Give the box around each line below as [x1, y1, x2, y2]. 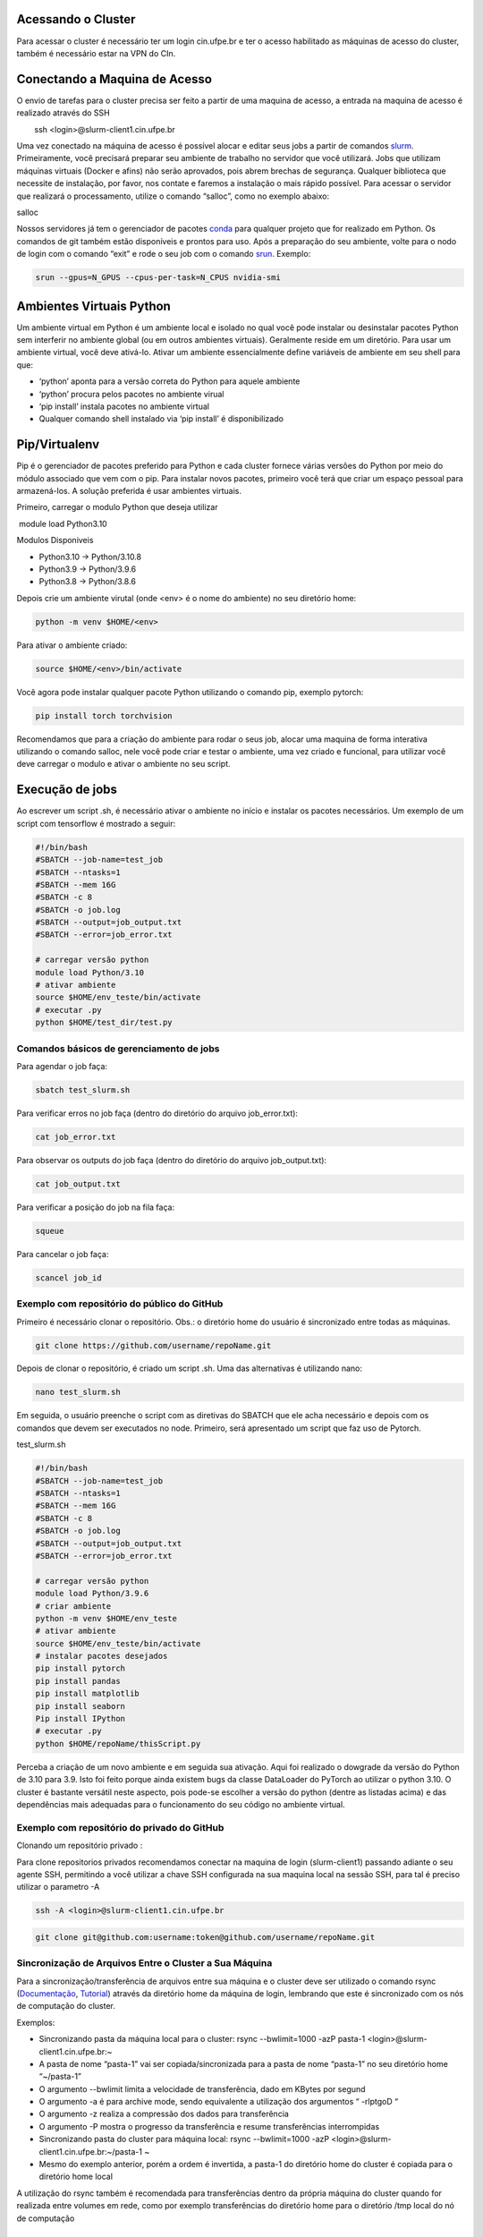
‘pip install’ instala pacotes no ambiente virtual [38, 401, 210, 412]
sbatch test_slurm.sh [35, 1084, 131, 1095]
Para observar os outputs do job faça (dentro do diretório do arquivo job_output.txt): [16, 1154, 326, 1165]
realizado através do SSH [16, 107, 111, 118]
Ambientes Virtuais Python [16, 298, 172, 313]
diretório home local [38, 2171, 114, 2182]
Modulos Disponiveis [16, 535, 94, 546]
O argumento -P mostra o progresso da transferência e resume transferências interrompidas [38, 2121, 380, 2131]
